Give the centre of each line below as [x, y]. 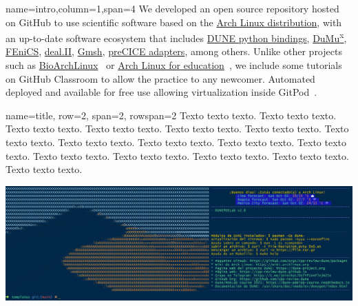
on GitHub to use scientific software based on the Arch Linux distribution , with [174, 22]
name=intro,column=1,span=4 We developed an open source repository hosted [172, 8]
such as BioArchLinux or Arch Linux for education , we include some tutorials [174, 65]
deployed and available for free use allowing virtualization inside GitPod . [161, 92]
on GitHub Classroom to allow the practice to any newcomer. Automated [160, 78]
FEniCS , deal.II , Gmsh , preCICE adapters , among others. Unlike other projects [174, 51]
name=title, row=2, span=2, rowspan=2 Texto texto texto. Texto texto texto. [171, 115]
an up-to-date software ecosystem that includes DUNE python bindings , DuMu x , [176, 37]
